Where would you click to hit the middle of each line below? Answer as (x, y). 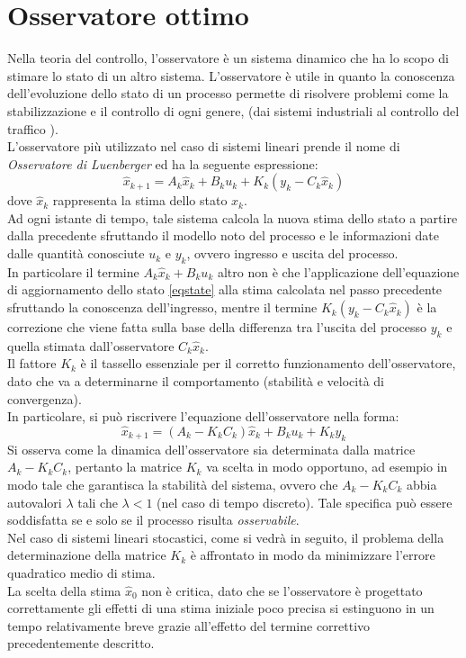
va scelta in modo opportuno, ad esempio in (327, 467)
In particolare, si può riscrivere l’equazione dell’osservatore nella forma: (203, 416)
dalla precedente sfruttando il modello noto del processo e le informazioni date (223, 235)
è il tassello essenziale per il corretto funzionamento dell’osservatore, (268, 363)
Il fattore (32, 363)
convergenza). (45, 398)
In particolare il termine (73, 271)
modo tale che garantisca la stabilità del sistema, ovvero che (173, 485)
